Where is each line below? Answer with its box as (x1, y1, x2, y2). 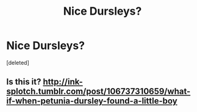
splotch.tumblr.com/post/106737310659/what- (6, 86, 191, 97)
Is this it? (6, 77, 41, 87)
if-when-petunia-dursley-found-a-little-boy (6, 96, 178, 106)
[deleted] (6, 59, 29, 66)
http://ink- (42, 77, 84, 87)
